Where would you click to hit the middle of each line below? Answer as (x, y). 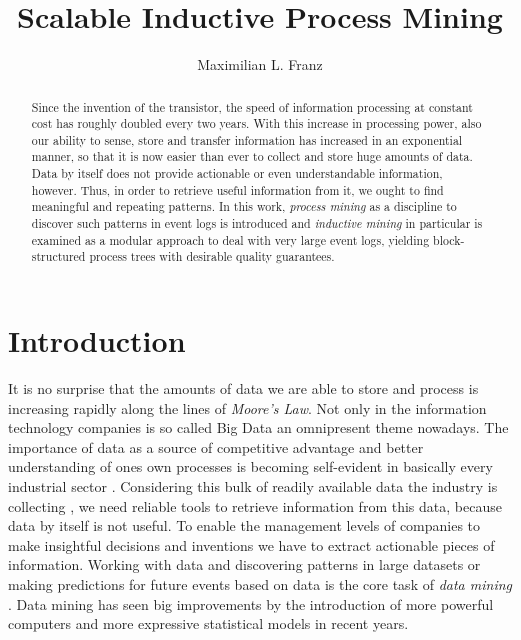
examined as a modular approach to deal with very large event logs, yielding (230, 239)
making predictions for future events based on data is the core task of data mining (260, 583)
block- (449, 239)
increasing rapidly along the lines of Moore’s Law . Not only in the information (247, 407)
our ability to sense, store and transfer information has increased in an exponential (247, 139)
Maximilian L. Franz (260, 64)
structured (58, 256)
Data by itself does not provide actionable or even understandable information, (237, 173)
